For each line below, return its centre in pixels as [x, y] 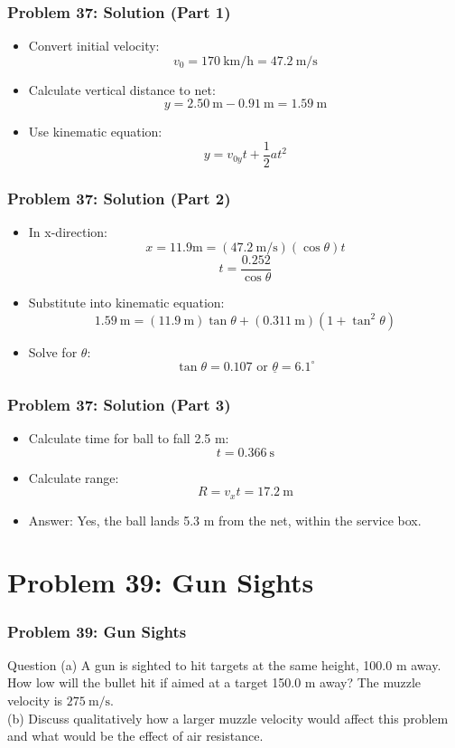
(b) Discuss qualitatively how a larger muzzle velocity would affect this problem [228, 718]
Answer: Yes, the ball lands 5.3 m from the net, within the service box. [225, 520]
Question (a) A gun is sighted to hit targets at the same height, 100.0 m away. [224, 664]
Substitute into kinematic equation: [126, 302]
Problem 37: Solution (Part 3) [119, 404]
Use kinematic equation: [95, 132]
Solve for [53, 351]
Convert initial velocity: [94, 46]
